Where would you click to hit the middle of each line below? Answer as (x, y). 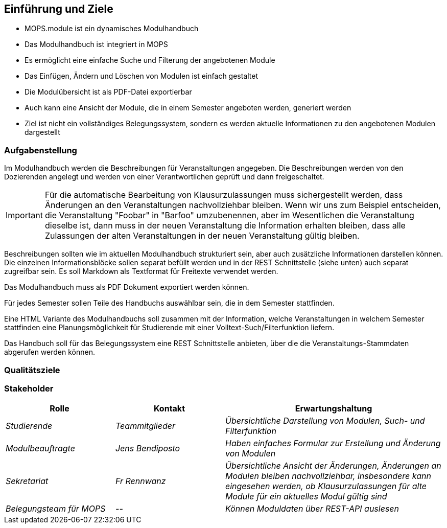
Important (24, 215)
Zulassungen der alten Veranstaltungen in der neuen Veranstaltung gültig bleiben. (202, 236)
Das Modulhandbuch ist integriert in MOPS (96, 44)
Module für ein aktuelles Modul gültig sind (306, 497)
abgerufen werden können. (50, 352)
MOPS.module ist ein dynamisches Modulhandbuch (112, 29)
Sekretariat (27, 481)
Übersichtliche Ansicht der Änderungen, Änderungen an (333, 466)
